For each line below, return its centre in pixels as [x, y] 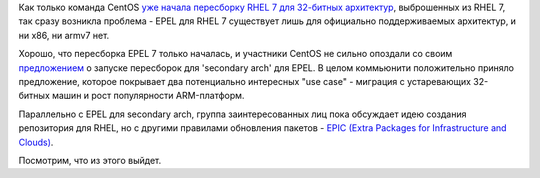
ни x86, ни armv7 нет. [64, 35]
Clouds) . [36, 142]
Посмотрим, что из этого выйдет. [90, 160]
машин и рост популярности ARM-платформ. [148, 96]
